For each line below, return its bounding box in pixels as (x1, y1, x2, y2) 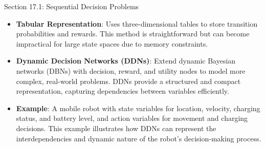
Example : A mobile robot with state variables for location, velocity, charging (16, 102, 260, 113)
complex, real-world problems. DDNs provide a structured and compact (16, 75, 241, 86)
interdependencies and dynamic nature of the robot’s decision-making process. (16, 133, 261, 143)
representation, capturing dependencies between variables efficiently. (16, 86, 229, 96)
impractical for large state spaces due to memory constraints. (16, 38, 208, 49)
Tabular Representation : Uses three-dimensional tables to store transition (16, 18, 258, 29)
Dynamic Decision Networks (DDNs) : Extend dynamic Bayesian (16, 55, 236, 66)
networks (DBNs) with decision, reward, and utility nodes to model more (16, 65, 246, 76)
